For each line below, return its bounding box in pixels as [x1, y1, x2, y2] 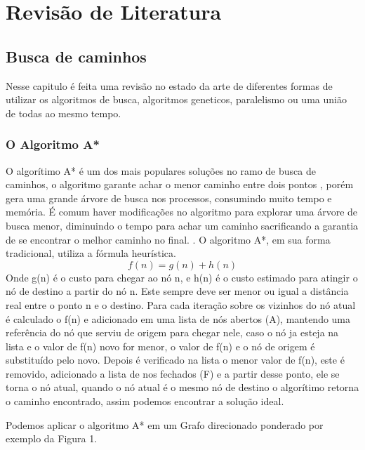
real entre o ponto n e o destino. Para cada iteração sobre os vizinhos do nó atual [6, 297, 356, 312]
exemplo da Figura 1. [6, 431, 98, 446]
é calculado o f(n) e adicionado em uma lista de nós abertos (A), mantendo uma [6, 311, 351, 326]
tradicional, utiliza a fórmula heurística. [6, 246, 176, 260]
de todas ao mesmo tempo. [6, 105, 121, 120]
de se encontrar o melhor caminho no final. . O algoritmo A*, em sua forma [6, 232, 331, 246]
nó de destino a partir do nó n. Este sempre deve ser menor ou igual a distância [6, 284, 349, 298]
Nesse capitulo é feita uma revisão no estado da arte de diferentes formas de [6, 78, 333, 93]
